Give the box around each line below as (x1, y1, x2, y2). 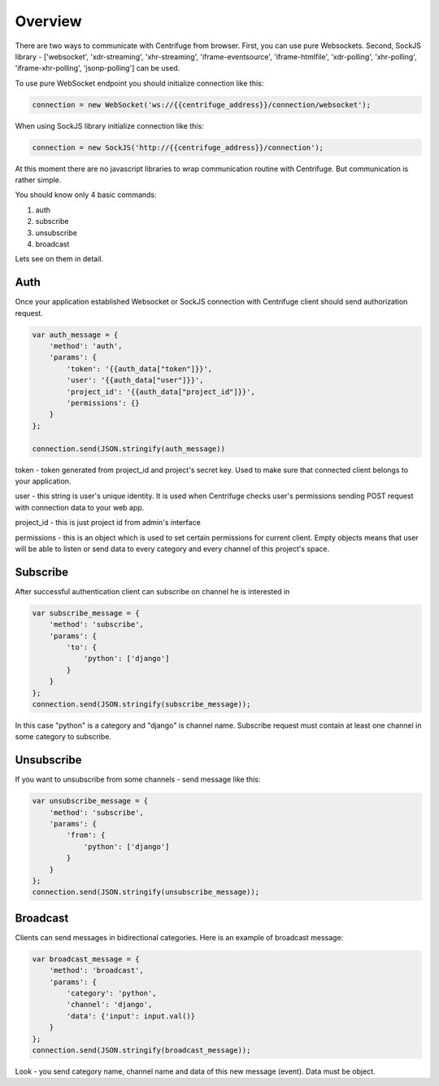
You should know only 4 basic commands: (15, 190, 158, 199)
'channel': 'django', (66, 1000, 153, 1009)
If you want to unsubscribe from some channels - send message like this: (15, 774, 261, 785)
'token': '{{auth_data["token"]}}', (66, 364, 213, 374)
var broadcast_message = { (32, 954, 140, 964)
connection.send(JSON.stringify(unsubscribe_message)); (32, 887, 260, 897)
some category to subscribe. (15, 732, 111, 742)
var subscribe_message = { (32, 608, 140, 618)
